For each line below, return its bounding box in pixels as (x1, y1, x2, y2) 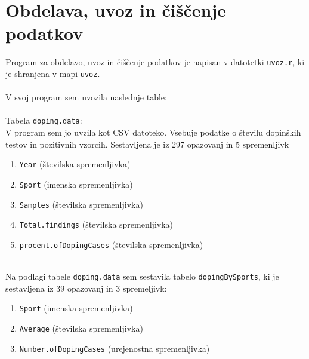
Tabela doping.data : (5, 114, 82, 127)
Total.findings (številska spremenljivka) (19, 218, 174, 231)
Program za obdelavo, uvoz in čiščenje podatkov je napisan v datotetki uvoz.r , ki (5, 56, 305, 68)
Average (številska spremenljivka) (19, 322, 143, 335)
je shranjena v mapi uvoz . (5, 67, 100, 79)
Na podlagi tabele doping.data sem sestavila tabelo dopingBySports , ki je (5, 270, 279, 283)
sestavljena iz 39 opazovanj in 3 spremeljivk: (5, 281, 167, 294)
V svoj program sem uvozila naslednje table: (5, 91, 167, 103)
